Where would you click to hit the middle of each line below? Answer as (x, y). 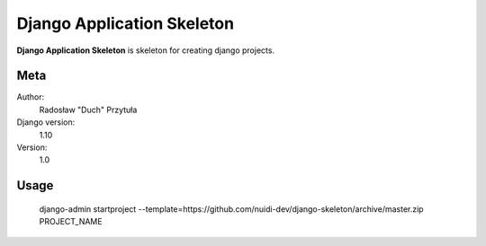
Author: (31, 97)
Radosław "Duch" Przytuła (88, 110)
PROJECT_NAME (71, 222)
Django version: (46, 122)
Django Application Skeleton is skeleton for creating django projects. (145, 50)
